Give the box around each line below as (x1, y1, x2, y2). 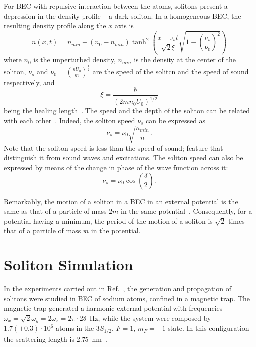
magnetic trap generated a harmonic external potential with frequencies (4, 303, 223, 313)
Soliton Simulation (4, 255, 133, 275)
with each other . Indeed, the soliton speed (4, 115, 135, 125)
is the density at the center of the (134, 54, 236, 65)
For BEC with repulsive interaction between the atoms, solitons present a (4, 1, 228, 11)
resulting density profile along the (4, 20, 106, 31)
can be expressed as (146, 115, 206, 125)
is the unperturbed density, (33, 54, 116, 65)
